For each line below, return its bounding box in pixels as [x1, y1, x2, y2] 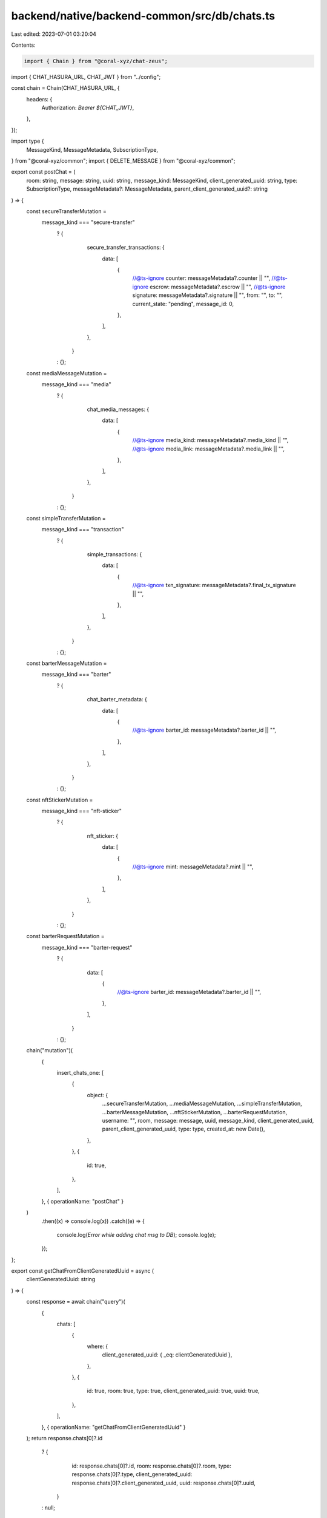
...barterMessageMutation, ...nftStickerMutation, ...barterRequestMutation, [102, 1108, 288, 1115]
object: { [87, 1091, 108, 1098]
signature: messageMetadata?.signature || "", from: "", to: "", [132, 291, 283, 299]
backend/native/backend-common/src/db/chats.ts [11, 9, 276, 22]
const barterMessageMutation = [26, 659, 107, 667]
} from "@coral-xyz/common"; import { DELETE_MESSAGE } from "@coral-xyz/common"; [11, 157, 236, 165]
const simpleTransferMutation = [26, 514, 106, 522]
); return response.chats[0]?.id [26, 1434, 103, 1441]
